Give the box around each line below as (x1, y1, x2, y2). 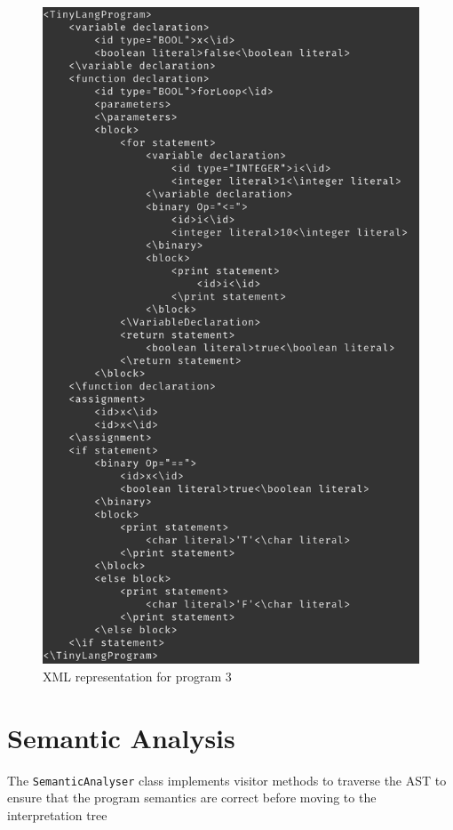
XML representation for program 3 (43, 666, 232, 685)
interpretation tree (7, 805, 107, 824)
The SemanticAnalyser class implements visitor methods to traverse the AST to (7, 770, 447, 789)
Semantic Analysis (7, 719, 235, 755)
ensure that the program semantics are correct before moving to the (7, 788, 377, 807)
